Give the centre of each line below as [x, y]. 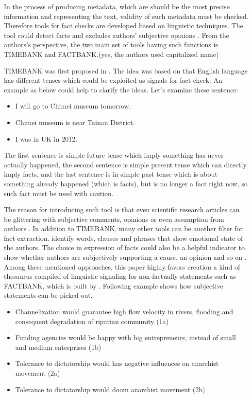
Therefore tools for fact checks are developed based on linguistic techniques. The [124, 26]
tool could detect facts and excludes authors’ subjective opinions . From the [117, 35]
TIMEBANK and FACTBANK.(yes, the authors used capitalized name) [111, 54]
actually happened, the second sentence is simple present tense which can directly [125, 164]
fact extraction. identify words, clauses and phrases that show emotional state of [124, 238]
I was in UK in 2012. [46, 138]
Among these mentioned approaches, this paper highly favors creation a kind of [122, 266]
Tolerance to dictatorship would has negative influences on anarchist [117, 363]
